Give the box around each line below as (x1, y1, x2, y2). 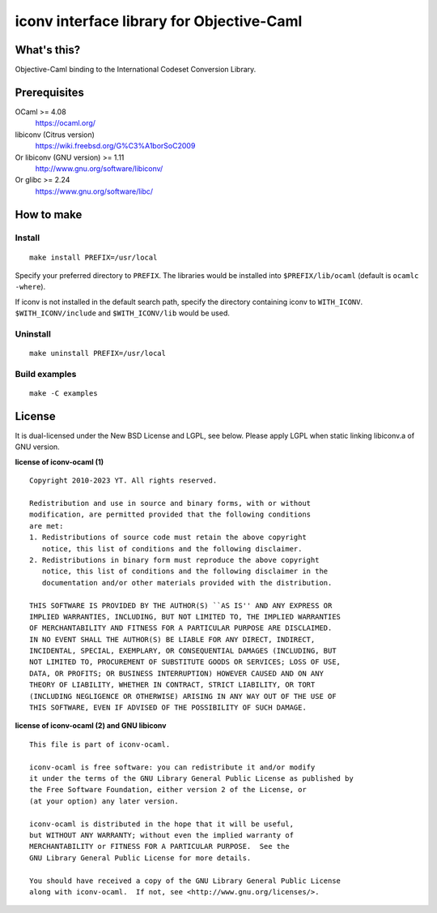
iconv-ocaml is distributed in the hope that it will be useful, (29, 819, 295, 829)
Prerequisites (15, 85, 84, 99)
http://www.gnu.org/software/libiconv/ (35, 163, 163, 174)
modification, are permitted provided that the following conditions (29, 510, 312, 519)
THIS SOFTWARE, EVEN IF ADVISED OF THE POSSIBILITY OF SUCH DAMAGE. (29, 703, 307, 713)
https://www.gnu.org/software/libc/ (35, 186, 154, 196)
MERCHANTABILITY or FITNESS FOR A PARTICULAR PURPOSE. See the (29, 842, 291, 851)
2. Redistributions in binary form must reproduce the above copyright (29, 555, 320, 564)
